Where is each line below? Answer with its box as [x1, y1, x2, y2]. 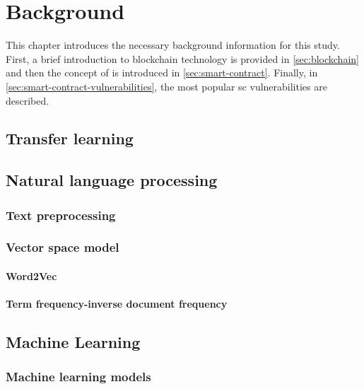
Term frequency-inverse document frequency [6, 296, 228, 311]
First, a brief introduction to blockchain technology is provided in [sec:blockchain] [6, 51, 359, 66]
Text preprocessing [6, 206, 116, 223]
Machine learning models [6, 368, 151, 385]
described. [6, 93, 49, 108]
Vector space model [6, 238, 119, 256]
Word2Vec [6, 268, 57, 283]
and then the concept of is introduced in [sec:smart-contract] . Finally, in [6, 65, 318, 80]
